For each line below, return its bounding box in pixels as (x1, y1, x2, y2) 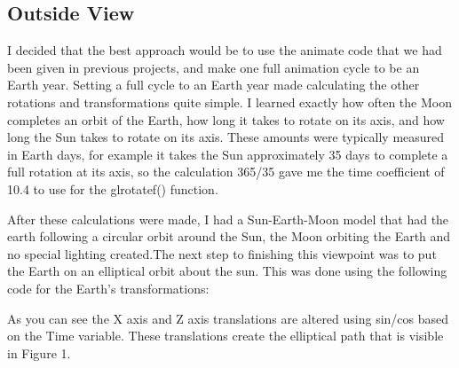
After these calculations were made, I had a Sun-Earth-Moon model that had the (7, 209, 449, 228)
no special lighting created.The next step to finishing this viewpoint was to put (7, 244, 437, 262)
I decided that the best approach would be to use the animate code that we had (7, 41, 442, 59)
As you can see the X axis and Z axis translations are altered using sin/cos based (7, 309, 449, 327)
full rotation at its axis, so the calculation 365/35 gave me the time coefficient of (7, 162, 445, 181)
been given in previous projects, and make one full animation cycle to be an (7, 58, 420, 76)
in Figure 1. (7, 343, 71, 362)
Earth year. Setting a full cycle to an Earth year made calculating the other (7, 75, 420, 94)
